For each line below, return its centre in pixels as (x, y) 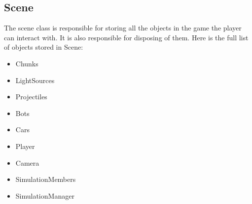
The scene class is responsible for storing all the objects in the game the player (123, 28)
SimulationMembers (46, 179)
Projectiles (31, 97)
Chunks (27, 63)
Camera (27, 162)
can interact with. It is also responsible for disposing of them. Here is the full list (126, 37)
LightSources (35, 80)
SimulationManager (45, 195)
